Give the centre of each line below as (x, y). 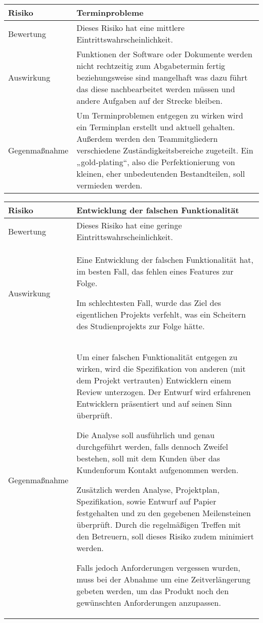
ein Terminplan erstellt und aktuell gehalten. (156, 127)
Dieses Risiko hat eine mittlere (130, 28)
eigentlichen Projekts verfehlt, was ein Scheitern (161, 314)
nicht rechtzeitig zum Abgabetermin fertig (151, 66)
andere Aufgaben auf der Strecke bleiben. (149, 101)
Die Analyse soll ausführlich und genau (146, 435)
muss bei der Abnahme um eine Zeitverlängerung (164, 579)
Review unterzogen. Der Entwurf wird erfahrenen (164, 392)
